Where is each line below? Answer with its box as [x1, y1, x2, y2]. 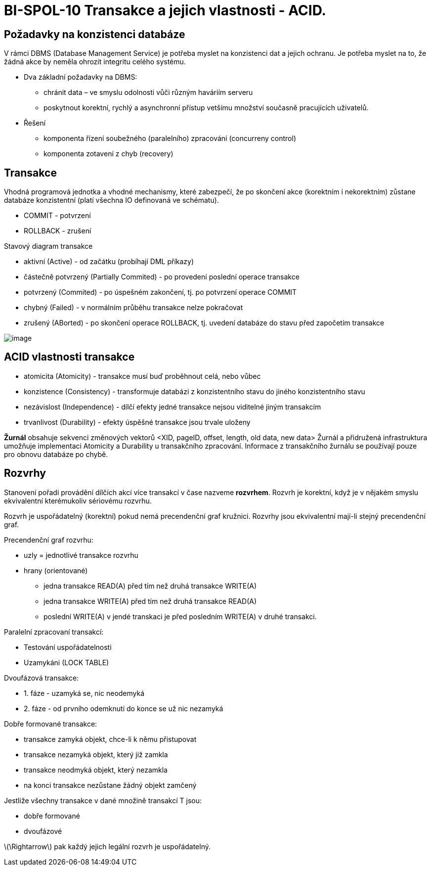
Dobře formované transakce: [4, 719, 97, 728]
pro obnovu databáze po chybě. [4, 450, 108, 458]
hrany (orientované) [24, 566, 88, 575]
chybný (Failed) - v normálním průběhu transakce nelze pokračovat [24, 303, 243, 312]
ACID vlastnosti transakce [4, 351, 135, 364]
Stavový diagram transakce [4, 242, 93, 251]
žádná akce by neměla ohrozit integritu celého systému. [4, 57, 186, 66]
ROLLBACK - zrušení [24, 227, 91, 235]
